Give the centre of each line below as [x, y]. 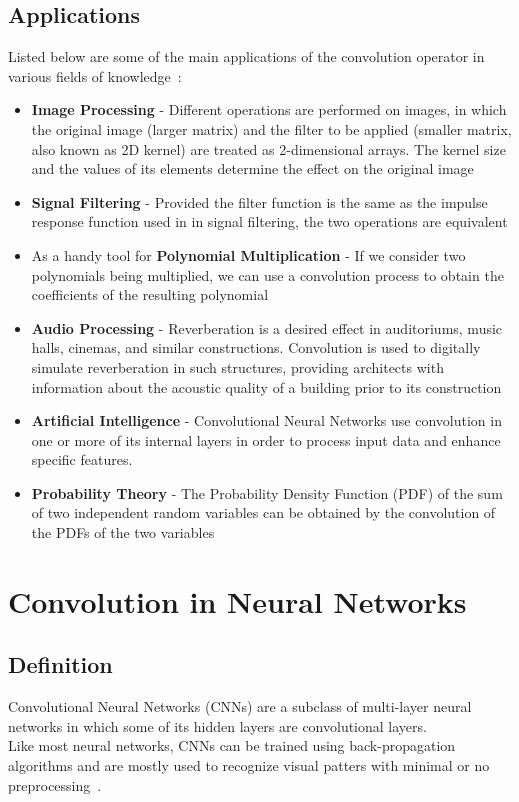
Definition [60, 664]
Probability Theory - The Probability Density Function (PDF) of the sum [267, 492]
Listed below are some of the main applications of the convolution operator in [246, 56]
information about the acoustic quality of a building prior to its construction [266, 386]
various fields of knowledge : [95, 75]
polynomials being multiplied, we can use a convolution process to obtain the [267, 274]
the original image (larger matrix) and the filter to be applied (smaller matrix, [271, 128]
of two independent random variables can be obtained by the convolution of [263, 512]
